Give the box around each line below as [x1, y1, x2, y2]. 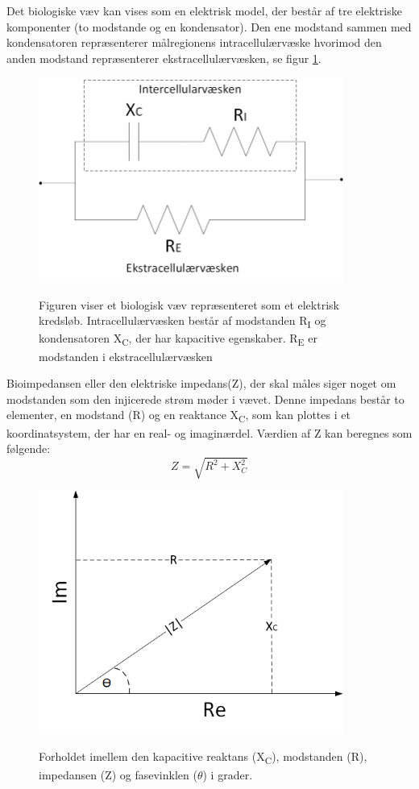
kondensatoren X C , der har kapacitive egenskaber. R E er [39, 330, 317, 349]
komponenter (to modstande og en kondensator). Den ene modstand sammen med [6, 18, 412, 35]
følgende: [6, 440, 51, 457]
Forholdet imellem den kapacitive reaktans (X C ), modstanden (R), [39, 748, 367, 767]
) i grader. [202, 766, 253, 783]
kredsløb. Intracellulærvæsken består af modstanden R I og [39, 312, 326, 331]
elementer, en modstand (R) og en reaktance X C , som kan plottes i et [6, 406, 351, 426]
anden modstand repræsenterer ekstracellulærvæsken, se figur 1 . [6, 49, 322, 66]
